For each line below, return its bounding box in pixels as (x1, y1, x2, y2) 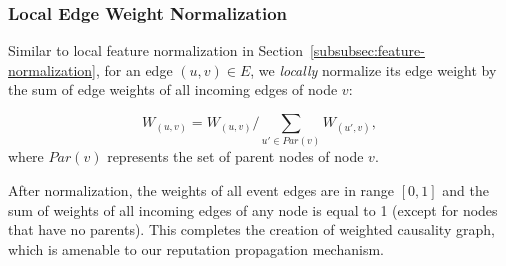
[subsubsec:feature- (309, 40, 425, 61)
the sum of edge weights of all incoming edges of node (8, 79, 338, 100)
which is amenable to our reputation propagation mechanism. (8, 238, 384, 259)
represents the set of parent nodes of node (107, 146, 364, 167)
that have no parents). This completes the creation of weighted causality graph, (8, 219, 495, 240)
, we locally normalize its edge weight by (250, 59, 497, 80)
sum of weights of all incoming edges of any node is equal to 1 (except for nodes (8, 199, 498, 220)
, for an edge (95, 59, 173, 80)
